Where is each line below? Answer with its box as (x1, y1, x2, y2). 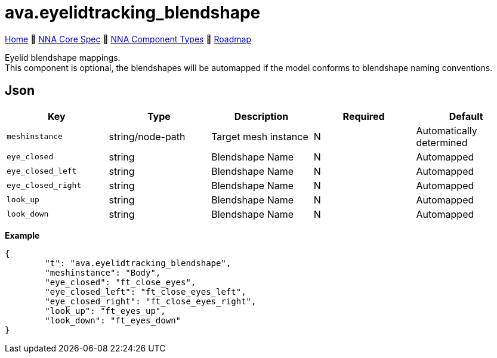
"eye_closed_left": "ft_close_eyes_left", (45, 286, 246, 297)
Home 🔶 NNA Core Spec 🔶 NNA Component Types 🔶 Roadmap (5, 33, 251, 44)
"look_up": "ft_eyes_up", (45, 305, 166, 316)
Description (234, 110, 289, 122)
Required (342, 110, 385, 122)
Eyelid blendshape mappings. (5, 52, 121, 63)
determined (416, 136, 468, 149)
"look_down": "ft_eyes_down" (45, 315, 181, 325)
